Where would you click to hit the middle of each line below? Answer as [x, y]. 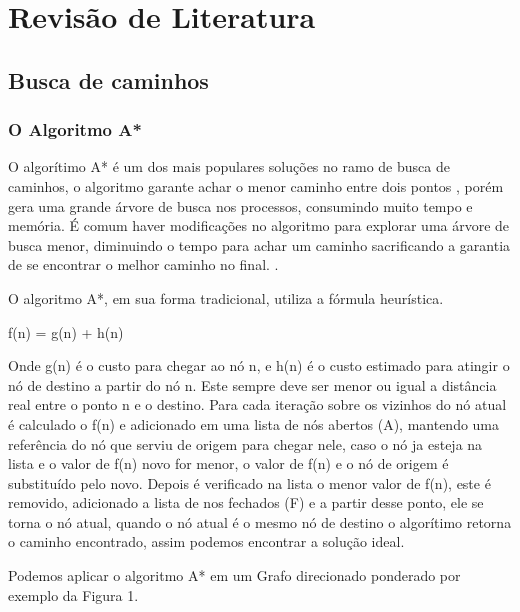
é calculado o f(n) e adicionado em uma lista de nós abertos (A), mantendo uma [254, 423]
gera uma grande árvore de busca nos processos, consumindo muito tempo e [240, 205]
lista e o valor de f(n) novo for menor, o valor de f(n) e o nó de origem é [228, 463]
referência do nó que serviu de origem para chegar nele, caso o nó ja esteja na [245, 443]
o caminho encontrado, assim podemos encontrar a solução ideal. [206, 541]
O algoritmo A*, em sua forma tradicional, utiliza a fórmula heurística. [226, 297]
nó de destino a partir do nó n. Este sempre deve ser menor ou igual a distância [252, 384]
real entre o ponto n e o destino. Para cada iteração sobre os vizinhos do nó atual [257, 404]
